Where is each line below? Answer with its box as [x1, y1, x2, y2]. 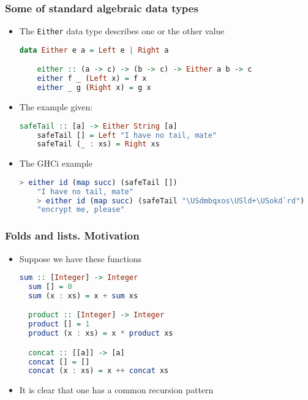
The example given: [19, 100, 93, 113]
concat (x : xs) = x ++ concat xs [28, 366, 169, 375]
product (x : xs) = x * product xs [28, 329, 173, 338]
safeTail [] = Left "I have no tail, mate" [37, 130, 217, 140]
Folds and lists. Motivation [5, 228, 140, 243]
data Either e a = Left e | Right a [19, 45, 169, 55]
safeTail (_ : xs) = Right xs [37, 140, 160, 149]
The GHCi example [19, 157, 92, 170]
